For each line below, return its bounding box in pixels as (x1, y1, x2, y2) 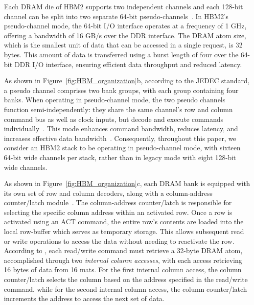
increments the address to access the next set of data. (4, 293, 164, 304)
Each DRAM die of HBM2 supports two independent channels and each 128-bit (4, 1, 243, 11)
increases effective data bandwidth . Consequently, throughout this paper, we (4, 133, 236, 143)
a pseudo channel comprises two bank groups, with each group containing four (4, 85, 239, 95)
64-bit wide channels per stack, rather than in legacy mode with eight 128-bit (4, 152, 236, 162)
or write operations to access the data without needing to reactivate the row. (4, 235, 234, 246)
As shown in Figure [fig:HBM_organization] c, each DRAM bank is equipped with (4, 178, 250, 188)
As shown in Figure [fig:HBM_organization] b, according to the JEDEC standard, (4, 75, 250, 86)
